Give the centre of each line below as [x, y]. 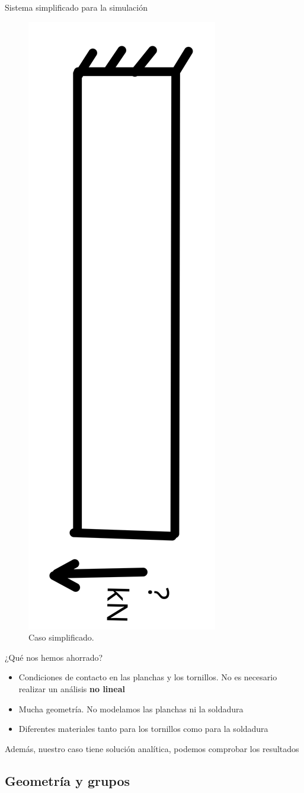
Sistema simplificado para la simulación [76, 7]
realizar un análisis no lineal [72, 688]
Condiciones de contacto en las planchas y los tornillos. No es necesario [148, 677]
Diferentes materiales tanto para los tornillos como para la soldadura [143, 729]
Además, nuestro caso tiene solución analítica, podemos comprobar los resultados [152, 748]
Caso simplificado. [61, 637]
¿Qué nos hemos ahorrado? [54, 657]
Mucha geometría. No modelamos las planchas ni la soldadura [131, 708]
